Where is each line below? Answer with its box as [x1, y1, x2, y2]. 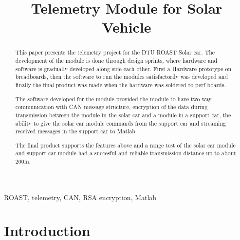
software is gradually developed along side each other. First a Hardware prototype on [15, 64, 232, 73]
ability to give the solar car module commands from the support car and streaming [15, 119, 226, 127]
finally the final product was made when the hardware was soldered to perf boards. [15, 80, 226, 89]
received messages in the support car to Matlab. [15, 127, 137, 135]
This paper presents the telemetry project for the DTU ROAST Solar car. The [15, 48, 215, 56]
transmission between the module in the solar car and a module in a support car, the [15, 111, 231, 119]
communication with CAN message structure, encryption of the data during [15, 103, 208, 111]
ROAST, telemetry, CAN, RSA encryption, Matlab [4, 192, 157, 202]
